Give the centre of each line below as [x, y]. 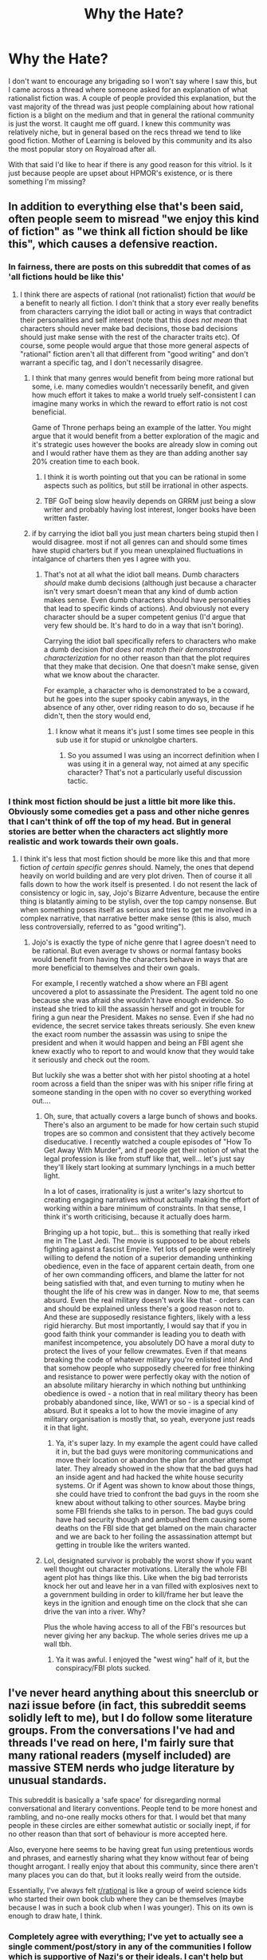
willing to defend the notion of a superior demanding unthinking [148, 1257]
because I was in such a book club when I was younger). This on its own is [131, 1907]
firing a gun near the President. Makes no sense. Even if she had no [143, 1017]
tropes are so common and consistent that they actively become [149, 1133]
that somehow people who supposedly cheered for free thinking [149, 1367]
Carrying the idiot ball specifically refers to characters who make [150, 641]
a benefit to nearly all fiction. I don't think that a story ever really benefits [139, 303]
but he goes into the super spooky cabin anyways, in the [136, 699]
